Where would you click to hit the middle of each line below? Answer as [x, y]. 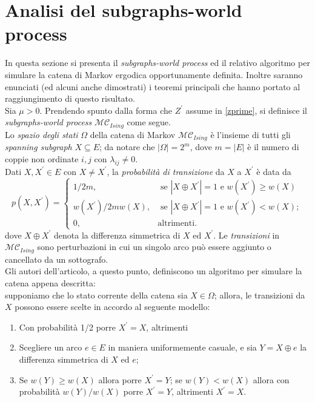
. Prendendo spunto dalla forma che [106, 110]
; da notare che [127, 147]
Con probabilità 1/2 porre [68, 327]
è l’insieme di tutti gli [250, 134]
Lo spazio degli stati [41, 134]
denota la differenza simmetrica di [117, 235]
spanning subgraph [38, 147]
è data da [274, 171]
